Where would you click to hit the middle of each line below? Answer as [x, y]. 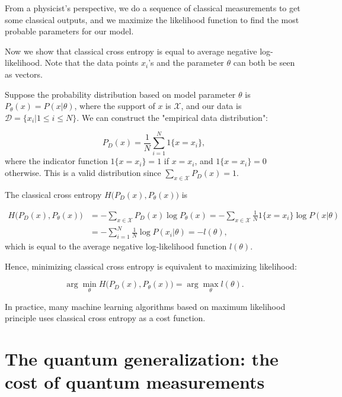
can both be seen [264, 63]
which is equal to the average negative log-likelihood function [116, 246]
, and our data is [211, 106]
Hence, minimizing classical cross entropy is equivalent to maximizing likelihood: [151, 266]
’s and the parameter [186, 63]
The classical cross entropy [53, 194]
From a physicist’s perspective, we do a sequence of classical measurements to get [153, 8]
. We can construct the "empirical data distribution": [172, 117]
